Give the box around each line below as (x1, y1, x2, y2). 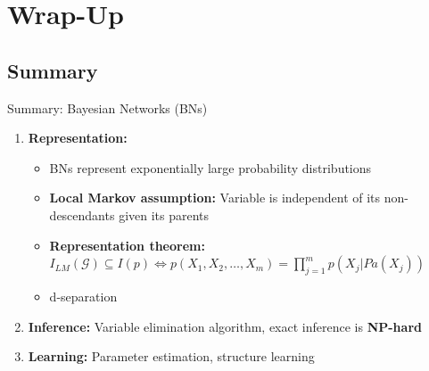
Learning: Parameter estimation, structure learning (28, 347, 315, 366)
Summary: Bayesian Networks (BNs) (7, 98, 208, 117)
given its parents (119, 205, 210, 224)
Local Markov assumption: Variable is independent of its (49, 188, 381, 207)
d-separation (49, 286, 118, 305)
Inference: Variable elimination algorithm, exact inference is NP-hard (28, 317, 422, 335)
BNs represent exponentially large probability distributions (49, 158, 372, 177)
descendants (49, 205, 115, 224)
